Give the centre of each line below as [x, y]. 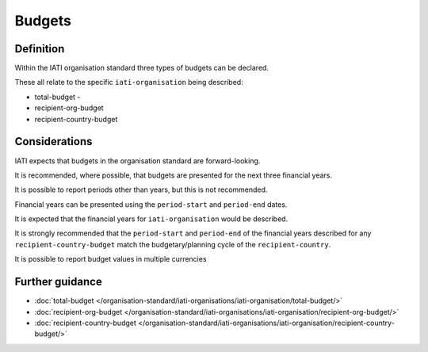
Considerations [53, 142]
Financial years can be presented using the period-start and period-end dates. [151, 204]
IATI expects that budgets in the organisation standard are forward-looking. [138, 161]
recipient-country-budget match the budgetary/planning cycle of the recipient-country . [173, 244]
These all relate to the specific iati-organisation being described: [129, 82]
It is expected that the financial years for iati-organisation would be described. [151, 219]
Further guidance [58, 282]
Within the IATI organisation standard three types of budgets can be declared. [142, 68]
